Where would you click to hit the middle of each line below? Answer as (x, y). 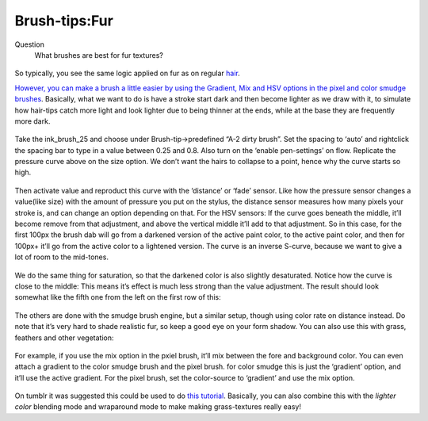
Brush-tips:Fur (64, 21)
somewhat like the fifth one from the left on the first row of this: (118, 297)
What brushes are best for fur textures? (99, 55)
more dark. (32, 121)
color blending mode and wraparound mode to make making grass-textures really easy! (158, 407)
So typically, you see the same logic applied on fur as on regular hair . (128, 73)
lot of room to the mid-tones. (61, 257)
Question (30, 44)
